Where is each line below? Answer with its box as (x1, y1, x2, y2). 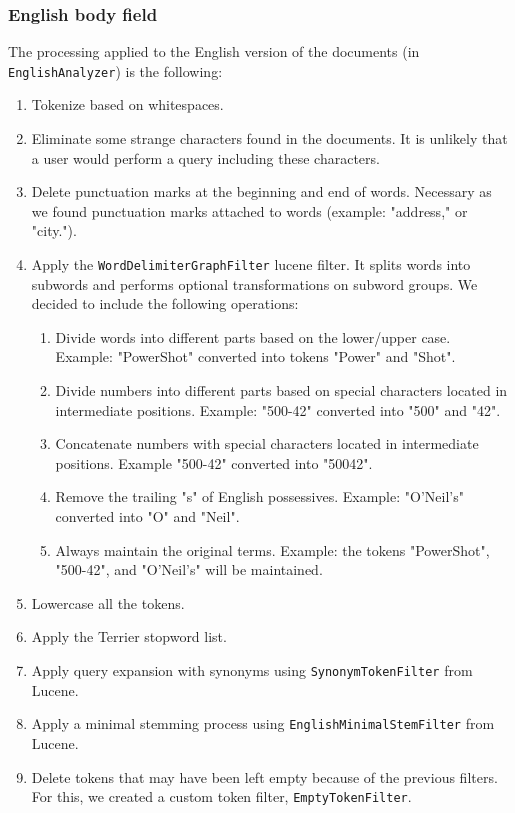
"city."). (31, 220, 77, 241)
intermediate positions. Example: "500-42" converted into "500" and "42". (55, 399, 501, 420)
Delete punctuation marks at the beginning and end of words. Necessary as (31, 181, 492, 202)
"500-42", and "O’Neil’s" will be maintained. (55, 559, 323, 580)
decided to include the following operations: (31, 293, 299, 314)
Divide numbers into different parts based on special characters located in (55, 380, 508, 401)
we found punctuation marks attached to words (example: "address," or (31, 200, 468, 221)
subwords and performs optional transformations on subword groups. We (31, 273, 478, 294)
